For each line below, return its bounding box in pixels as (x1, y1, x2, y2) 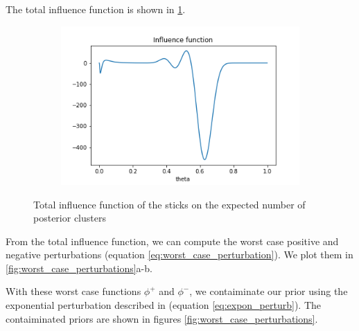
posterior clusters (33, 211, 106, 225)
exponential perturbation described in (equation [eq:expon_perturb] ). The (6, 298, 321, 312)
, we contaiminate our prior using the (189, 284, 348, 298)
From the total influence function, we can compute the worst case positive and (6, 233, 339, 248)
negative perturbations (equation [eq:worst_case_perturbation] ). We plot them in (6, 247, 353, 262)
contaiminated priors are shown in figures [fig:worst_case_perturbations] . (6, 311, 318, 325)
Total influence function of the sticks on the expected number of (33, 197, 306, 211)
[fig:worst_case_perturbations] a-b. (6, 260, 152, 275)
